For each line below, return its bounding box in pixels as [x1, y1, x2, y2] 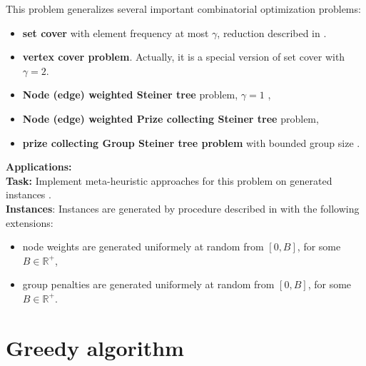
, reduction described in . [217, 25, 327, 40]
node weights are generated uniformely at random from [22, 239, 264, 254]
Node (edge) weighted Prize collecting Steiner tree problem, [22, 111, 319, 126]
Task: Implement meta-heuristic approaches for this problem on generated [6, 173, 332, 188]
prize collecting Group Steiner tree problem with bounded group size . [22, 135, 360, 150]
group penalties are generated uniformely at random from [22, 277, 275, 292]
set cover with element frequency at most [22, 25, 209, 40]
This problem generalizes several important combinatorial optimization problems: [6, 1, 361, 16]
